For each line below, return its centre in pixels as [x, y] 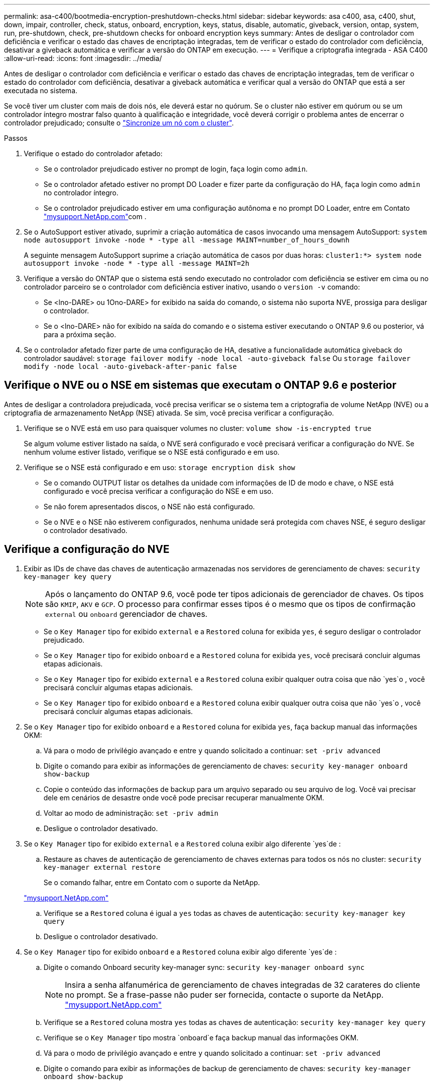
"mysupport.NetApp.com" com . [95, 216]
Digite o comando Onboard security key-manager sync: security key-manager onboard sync [204, 967]
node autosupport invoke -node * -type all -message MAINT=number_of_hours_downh [187, 240]
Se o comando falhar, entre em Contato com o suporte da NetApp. [152, 882]
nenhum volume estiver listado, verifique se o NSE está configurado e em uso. [152, 452]
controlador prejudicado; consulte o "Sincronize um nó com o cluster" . [119, 123]
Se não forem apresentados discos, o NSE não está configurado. [149, 506]
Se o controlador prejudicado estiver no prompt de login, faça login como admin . [176, 169]
